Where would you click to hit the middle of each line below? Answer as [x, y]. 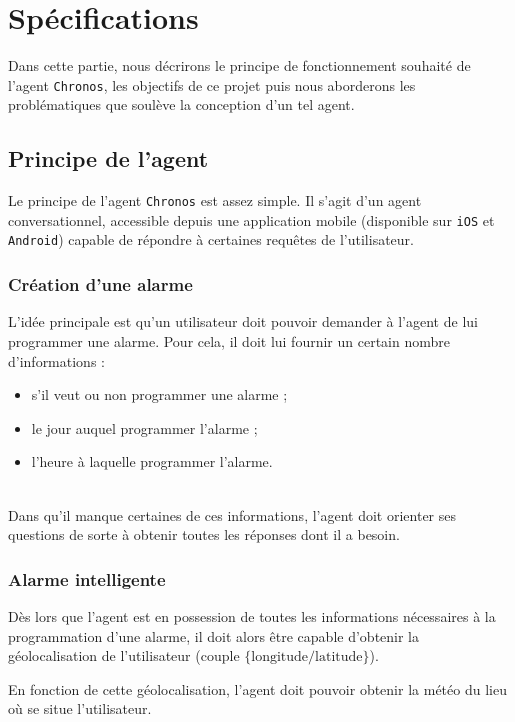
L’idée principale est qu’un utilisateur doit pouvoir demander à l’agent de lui [243, 321]
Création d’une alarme [100, 284]
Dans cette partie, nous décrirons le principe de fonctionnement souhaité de [239, 65]
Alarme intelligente [87, 578]
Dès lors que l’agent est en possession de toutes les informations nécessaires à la [252, 615]
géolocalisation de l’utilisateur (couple [124, 655]
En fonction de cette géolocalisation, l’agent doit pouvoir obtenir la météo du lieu [257, 688]
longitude [280, 657]
